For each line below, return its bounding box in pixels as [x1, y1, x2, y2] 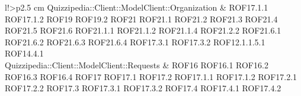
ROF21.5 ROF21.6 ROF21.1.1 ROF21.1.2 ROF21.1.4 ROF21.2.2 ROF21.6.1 [5, 24, 281, 37]
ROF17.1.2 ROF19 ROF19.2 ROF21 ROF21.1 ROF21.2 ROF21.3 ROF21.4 [5, 12, 278, 25]
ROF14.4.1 [5, 47, 44, 59]
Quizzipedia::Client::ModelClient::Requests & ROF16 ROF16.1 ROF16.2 [5, 58, 268, 71]
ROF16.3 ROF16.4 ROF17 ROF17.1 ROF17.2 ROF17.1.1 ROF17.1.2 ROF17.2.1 [5, 70, 297, 82]
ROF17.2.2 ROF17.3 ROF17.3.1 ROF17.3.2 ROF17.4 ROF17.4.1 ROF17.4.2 [5, 82, 281, 94]
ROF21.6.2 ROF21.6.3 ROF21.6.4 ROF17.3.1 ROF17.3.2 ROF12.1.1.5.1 [5, 35, 265, 48]
